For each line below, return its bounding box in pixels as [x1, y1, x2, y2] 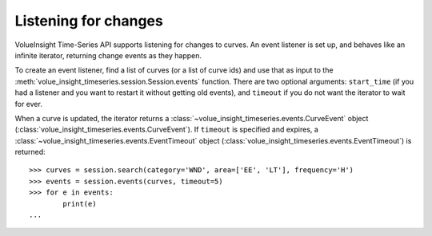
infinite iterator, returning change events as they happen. [14, 50, 202, 60]
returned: [14, 147, 46, 157]
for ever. [14, 99, 43, 108]
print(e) [62, 199, 97, 208]
